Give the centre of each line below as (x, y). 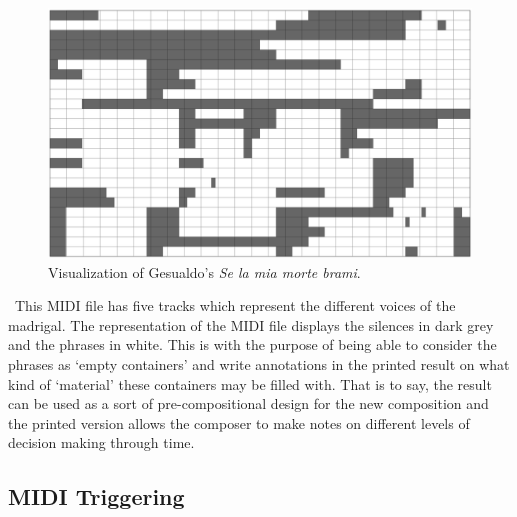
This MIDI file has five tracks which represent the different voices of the (235, 305)
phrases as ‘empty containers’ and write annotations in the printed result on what (259, 364)
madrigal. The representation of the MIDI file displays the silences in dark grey (251, 324)
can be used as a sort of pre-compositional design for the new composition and (248, 403)
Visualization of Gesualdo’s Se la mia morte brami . (204, 271)
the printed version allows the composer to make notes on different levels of (239, 422)
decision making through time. (101, 442)
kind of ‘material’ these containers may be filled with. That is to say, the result (250, 383)
